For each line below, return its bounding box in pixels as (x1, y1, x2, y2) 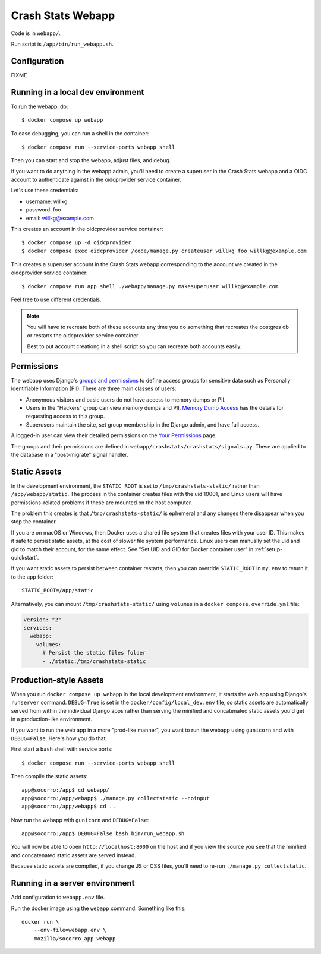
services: (23, 624, 52, 631)
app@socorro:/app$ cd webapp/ (21, 786, 110, 793)
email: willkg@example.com (26, 214, 95, 222)
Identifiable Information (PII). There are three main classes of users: (11, 385, 177, 392)
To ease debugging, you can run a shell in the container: (11, 129, 149, 137)
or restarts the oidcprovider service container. (27, 331, 140, 339)
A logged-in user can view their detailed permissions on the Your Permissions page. (11, 432, 217, 439)
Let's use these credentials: (11, 187, 79, 194)
